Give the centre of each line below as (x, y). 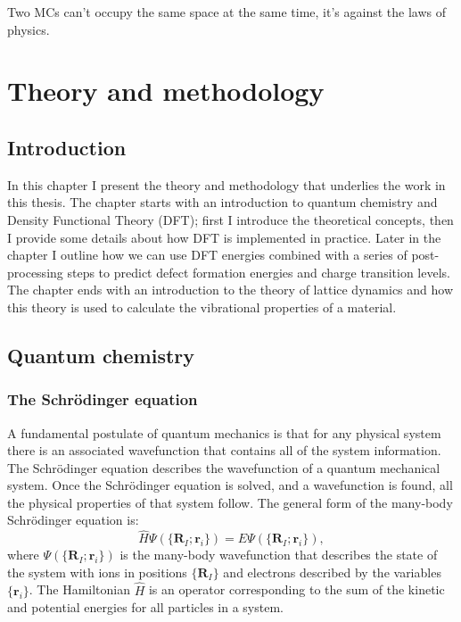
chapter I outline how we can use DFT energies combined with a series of (207, 255)
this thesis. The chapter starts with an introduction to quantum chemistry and (222, 202)
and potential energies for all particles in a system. (145, 607)
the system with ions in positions (97, 572)
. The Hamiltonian (79, 589)
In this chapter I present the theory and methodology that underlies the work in (226, 184)
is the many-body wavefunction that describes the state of (279, 555)
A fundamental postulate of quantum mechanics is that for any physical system (224, 432)
